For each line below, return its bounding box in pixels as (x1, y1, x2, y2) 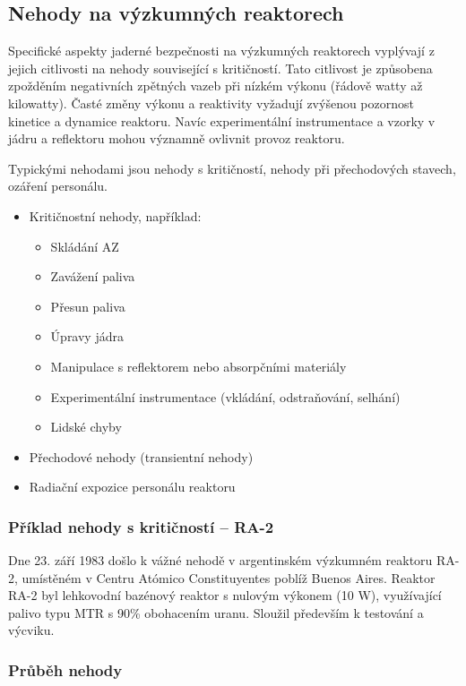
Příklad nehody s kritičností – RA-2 (8, 515, 274, 537)
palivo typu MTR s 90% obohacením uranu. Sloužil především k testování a (8, 603, 424, 622)
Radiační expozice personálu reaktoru (29, 477, 236, 496)
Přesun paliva (50, 296, 125, 315)
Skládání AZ (50, 236, 119, 255)
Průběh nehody (8, 659, 123, 681)
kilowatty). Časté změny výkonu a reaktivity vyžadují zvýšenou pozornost (8, 93, 414, 112)
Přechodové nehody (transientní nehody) (29, 447, 254, 466)
